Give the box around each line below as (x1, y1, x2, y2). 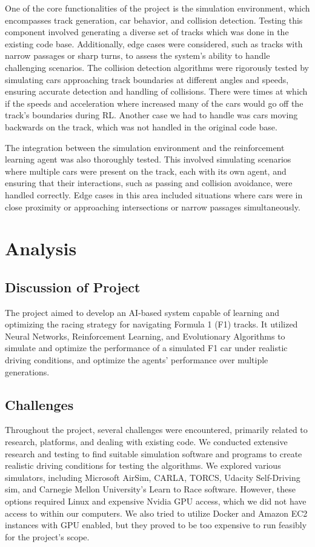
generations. (5, 365, 50, 378)
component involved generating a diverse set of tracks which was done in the (5, 25, 289, 38)
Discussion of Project (5, 277, 141, 296)
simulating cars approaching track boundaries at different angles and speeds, (5, 73, 289, 86)
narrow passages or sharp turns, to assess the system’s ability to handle (5, 49, 270, 62)
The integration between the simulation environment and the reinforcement (5, 141, 285, 153)
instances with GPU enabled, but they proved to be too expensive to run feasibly (5, 518, 307, 531)
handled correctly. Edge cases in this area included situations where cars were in (5, 188, 303, 201)
